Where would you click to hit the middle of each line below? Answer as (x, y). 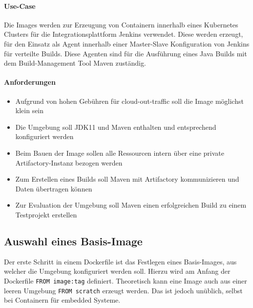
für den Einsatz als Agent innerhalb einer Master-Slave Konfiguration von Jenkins (127, 43)
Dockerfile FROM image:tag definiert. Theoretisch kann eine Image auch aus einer (126, 280)
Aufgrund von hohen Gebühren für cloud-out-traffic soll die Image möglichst (129, 101)
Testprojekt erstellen (46, 214)
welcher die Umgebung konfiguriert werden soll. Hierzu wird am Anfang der (117, 271)
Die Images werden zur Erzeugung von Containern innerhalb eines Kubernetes (121, 24)
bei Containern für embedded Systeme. (62, 300)
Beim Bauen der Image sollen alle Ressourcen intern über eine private (120, 153)
